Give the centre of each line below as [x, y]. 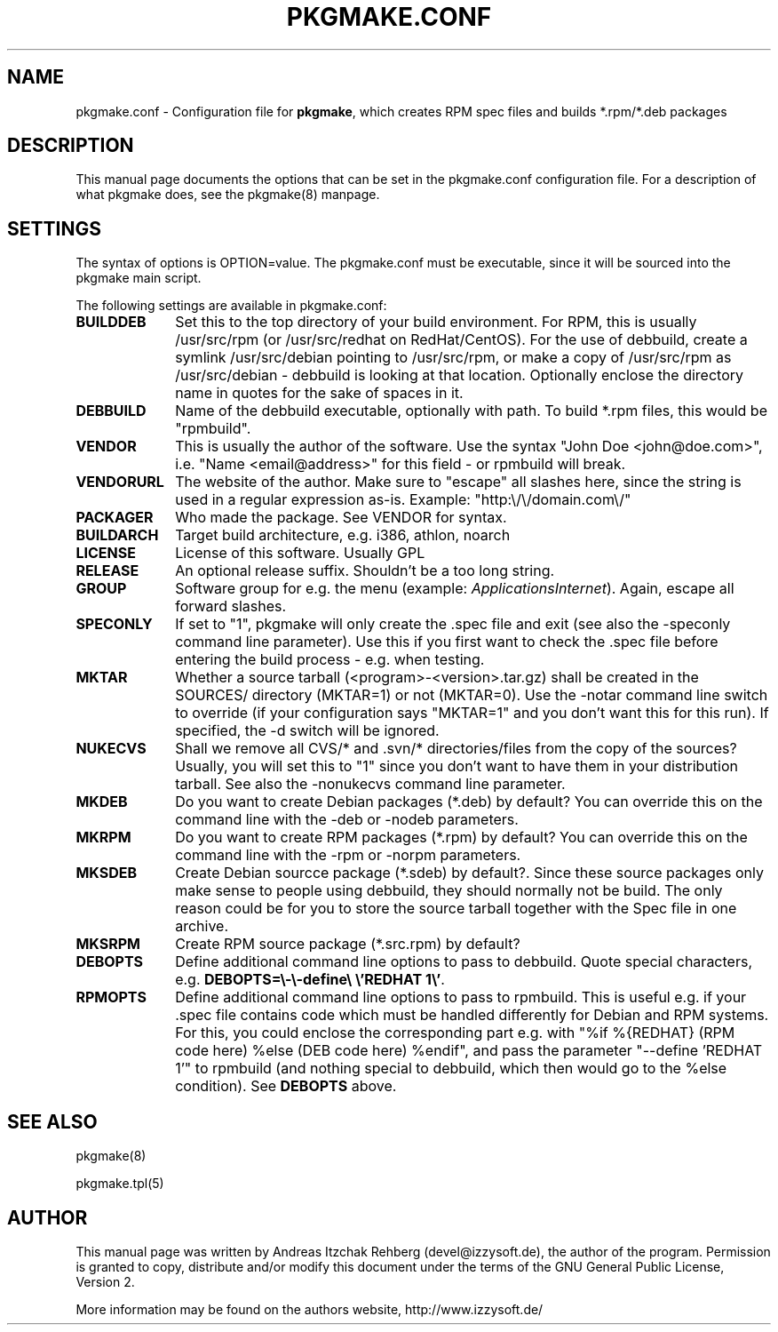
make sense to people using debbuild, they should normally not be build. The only [449, 891]
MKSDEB [106, 873]
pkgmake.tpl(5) [120, 1184]
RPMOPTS [111, 997]
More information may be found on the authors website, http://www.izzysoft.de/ [310, 1309]
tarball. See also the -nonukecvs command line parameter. [370, 784]
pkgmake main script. [139, 278]
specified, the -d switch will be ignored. [307, 731]
